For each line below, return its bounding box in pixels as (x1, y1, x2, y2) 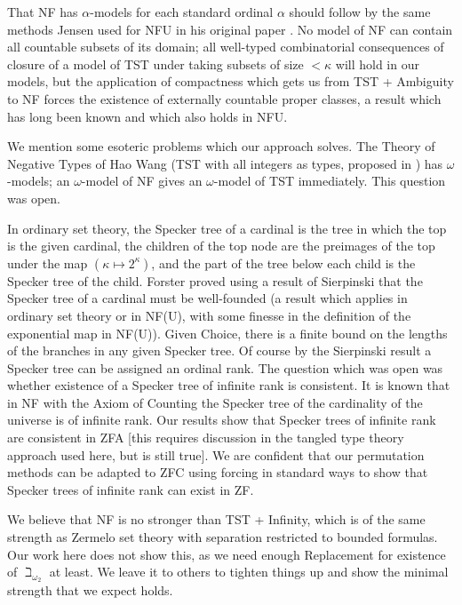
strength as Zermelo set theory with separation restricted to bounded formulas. (7, 528, 438, 546)
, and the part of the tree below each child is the (151, 253, 416, 272)
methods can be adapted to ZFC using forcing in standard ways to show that (7, 463, 428, 482)
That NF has (7, 3, 78, 20)
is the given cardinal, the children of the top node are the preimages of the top (7, 236, 435, 255)
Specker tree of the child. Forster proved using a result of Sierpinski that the (7, 271, 423, 290)
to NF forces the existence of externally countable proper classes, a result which (7, 89, 442, 107)
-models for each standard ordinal (90, 3, 274, 20)
